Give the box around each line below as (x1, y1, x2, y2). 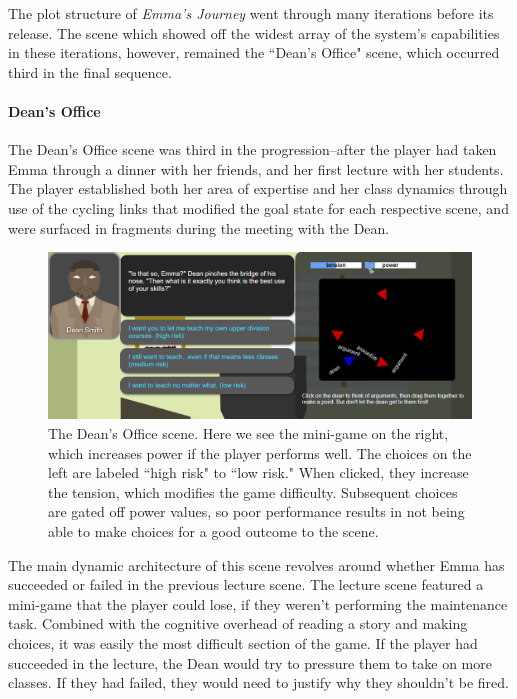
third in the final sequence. (8, 61, 172, 82)
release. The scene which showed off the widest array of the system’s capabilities (8, 22, 500, 43)
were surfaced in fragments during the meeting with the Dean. (8, 217, 390, 238)
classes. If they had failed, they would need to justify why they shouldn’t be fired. (8, 672, 509, 693)
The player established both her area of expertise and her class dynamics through (8, 178, 508, 199)
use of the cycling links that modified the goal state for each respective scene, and (8, 197, 509, 218)
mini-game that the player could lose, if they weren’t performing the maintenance (8, 593, 508, 614)
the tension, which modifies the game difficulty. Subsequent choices (48, 481, 458, 502)
